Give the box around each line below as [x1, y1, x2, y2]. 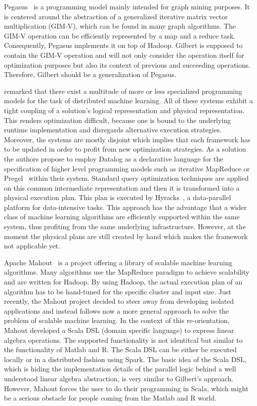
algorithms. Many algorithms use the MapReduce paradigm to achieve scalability [4, 267, 250, 277]
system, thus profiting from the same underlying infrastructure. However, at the [4, 221, 246, 232]
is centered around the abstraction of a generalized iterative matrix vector [4, 11, 228, 21]
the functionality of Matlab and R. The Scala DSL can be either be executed [4, 344, 237, 355]
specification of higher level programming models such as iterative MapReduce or [4, 163, 250, 173]
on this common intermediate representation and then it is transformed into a [4, 182, 240, 193]
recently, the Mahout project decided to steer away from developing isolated [4, 296, 234, 306]
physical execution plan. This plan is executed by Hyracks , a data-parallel [4, 192, 231, 203]
